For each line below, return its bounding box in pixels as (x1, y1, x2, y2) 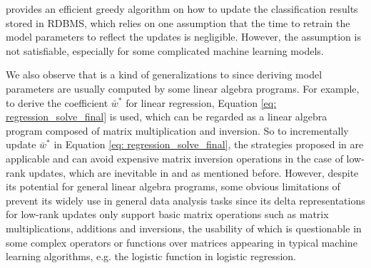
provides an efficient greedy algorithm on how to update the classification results (6, 1, 358, 16)
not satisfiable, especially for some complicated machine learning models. (6, 43, 324, 58)
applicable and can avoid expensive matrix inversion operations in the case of (6, 150, 343, 165)
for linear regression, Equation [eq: (126, 95, 277, 110)
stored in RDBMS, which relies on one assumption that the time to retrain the (6, 15, 350, 30)
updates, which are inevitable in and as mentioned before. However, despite (29, 165, 359, 180)
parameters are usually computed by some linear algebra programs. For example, (6, 81, 360, 96)
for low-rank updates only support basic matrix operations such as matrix (6, 207, 329, 222)
